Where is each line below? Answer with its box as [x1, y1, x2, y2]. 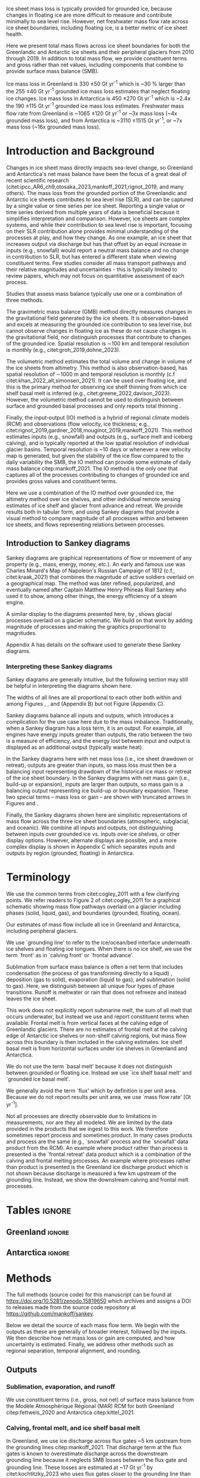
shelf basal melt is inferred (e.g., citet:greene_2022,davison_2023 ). [6, 389, 171, 397]
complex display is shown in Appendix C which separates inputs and [6, 843, 175, 850]
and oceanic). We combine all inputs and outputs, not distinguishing [6, 824, 173, 831]
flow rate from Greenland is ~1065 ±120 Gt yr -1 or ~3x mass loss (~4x [6, 108, 177, 117]
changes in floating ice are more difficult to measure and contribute [6, 11, 172, 19]
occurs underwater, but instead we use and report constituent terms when [6, 1013, 189, 1020]
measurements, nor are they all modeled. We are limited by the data [6, 1119, 173, 1126]
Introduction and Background [6, 144, 155, 158]
